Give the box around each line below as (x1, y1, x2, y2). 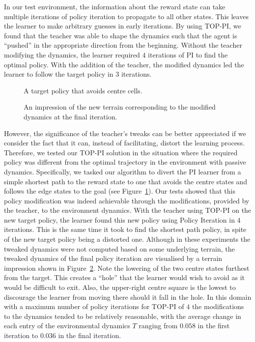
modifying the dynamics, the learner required (4, 49, 140, 59)
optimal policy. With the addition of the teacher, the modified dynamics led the (4, 59, 244, 69)
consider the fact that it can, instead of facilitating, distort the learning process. (4, 138, 245, 148)
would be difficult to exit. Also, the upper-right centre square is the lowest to (4, 282, 236, 292)
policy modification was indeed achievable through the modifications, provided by (4, 195, 250, 205)
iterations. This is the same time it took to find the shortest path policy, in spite (4, 224, 247, 234)
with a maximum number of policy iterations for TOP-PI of (4, 301, 184, 312)
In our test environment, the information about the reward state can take (4, 1, 226, 11)
